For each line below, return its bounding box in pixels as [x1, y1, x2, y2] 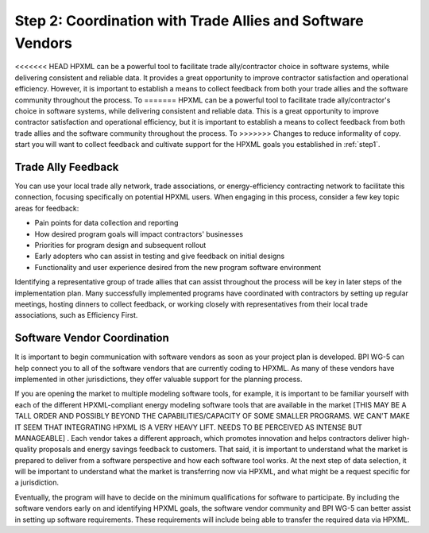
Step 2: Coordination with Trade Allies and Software [14, 12, 365, 29]
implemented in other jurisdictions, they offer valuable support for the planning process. [14, 374, 303, 384]
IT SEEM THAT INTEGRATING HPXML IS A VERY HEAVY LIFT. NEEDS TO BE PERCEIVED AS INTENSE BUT [14, 422, 363, 432]
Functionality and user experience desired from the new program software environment [34, 262, 322, 272]
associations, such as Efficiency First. [14, 311, 138, 320]
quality [14, 445, 37, 454]
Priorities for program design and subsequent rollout [34, 240, 207, 249]
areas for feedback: [14, 203, 79, 213]
